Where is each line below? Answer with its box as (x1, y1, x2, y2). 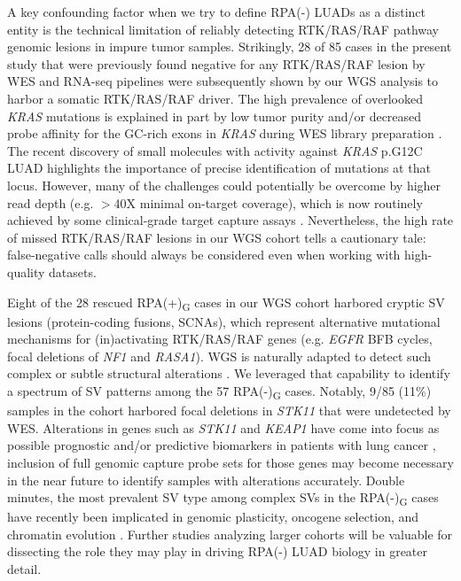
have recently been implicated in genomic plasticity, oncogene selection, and (7, 507, 419, 526)
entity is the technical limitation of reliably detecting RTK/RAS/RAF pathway (7, 19, 440, 38)
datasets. (49, 262, 97, 281)
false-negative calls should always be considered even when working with (7, 245, 401, 264)
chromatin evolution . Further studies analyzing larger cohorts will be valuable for (7, 524, 453, 543)
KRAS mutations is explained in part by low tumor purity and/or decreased (7, 106, 422, 125)
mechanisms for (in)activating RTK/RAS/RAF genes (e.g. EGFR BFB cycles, (7, 329, 433, 348)
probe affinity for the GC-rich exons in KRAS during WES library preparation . (7, 124, 442, 143)
